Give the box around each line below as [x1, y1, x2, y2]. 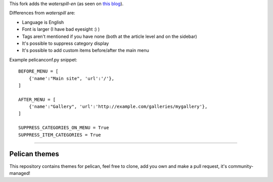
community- [228, 163, 254, 169]
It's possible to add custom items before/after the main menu [22, 47, 149, 53]
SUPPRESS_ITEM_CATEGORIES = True [18, 132, 101, 138]
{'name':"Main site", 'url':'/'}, [28, 76, 115, 81]
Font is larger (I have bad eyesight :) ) [22, 26, 100, 32]
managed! [9, 170, 30, 176]
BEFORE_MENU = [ [18, 69, 59, 74]
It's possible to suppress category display [22, 40, 109, 46]
